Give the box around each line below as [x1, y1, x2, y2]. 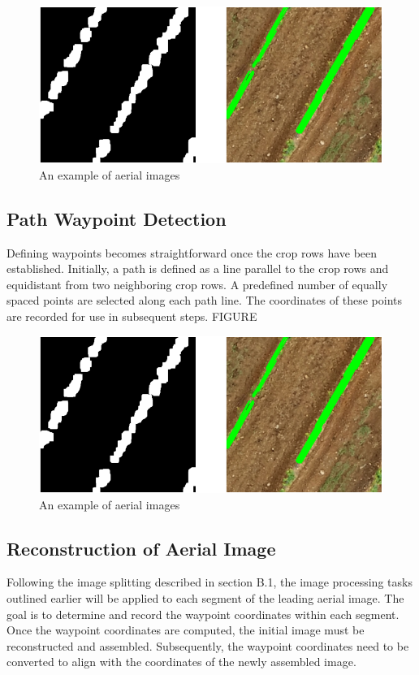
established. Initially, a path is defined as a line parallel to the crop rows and [6, 260, 389, 277]
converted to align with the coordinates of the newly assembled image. [6, 653, 356, 670]
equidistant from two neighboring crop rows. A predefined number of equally [6, 275, 388, 292]
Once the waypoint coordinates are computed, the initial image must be [6, 621, 365, 638]
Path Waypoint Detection [6, 206, 227, 231]
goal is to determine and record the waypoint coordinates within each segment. [6, 605, 400, 622]
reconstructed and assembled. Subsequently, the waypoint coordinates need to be [6, 637, 409, 654]
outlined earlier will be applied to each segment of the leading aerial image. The [6, 589, 404, 606]
